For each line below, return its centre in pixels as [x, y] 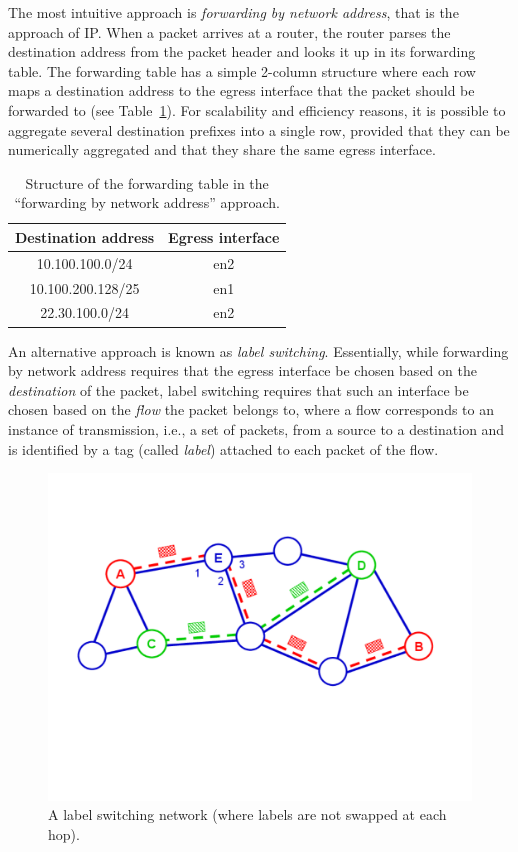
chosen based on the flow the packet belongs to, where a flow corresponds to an [251, 409]
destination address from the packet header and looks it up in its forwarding [242, 51]
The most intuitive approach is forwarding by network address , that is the [233, 12]
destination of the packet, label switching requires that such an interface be [238, 389]
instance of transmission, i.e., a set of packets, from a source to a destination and [256, 428]
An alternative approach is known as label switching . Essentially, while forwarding [258, 350]
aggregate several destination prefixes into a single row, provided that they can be [259, 129]
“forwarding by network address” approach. [147, 202]
